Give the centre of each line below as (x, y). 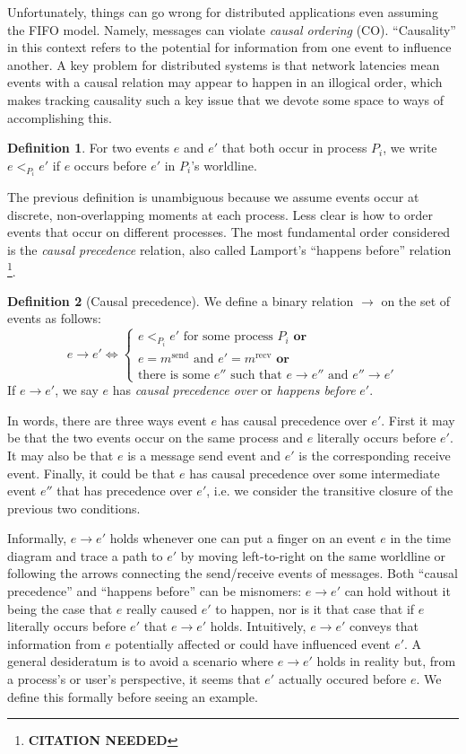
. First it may (418, 420)
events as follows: (54, 318)
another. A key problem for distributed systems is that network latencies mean (224, 64)
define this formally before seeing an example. (133, 696)
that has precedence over (125, 491)
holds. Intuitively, (258, 626)
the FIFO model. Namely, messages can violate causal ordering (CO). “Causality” (232, 29)
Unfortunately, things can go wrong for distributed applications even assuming (223, 12)
